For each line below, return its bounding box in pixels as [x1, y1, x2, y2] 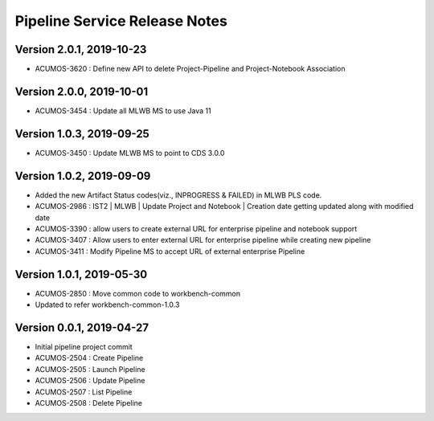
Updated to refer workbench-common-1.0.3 [35, 300, 180, 309]
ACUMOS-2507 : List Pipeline [35, 386, 133, 397]
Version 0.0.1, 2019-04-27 [14, 321, 149, 334]
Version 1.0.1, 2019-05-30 [14, 268, 148, 281]
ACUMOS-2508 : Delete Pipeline [35, 398, 143, 407]
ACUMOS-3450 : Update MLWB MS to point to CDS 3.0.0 [35, 148, 225, 157]
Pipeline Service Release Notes [14, 12, 228, 30]
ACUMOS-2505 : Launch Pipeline [35, 364, 145, 374]
